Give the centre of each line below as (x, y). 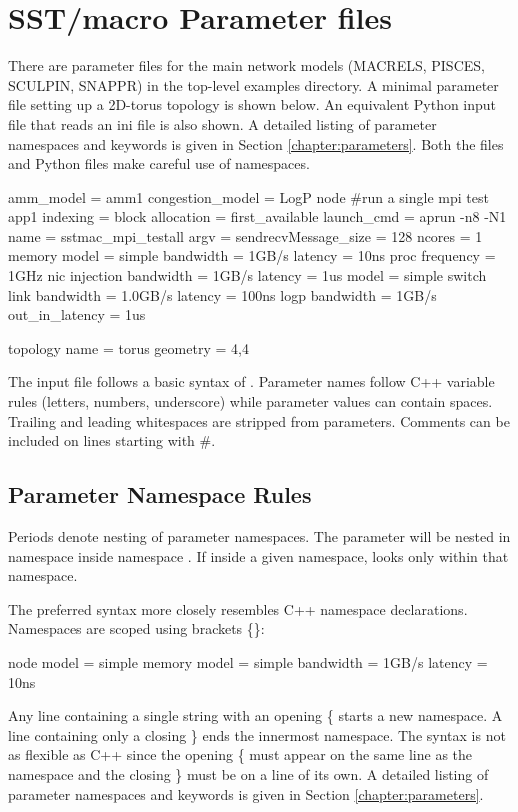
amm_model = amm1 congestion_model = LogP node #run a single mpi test (248, 196)
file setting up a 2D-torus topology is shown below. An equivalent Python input (252, 104)
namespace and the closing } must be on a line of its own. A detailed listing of (248, 773)
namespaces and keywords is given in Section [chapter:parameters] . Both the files (256, 143)
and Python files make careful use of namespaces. (159, 163)
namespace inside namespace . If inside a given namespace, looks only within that (258, 555)
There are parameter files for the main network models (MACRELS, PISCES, (246, 65)
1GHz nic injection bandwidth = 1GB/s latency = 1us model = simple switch (247, 275)
